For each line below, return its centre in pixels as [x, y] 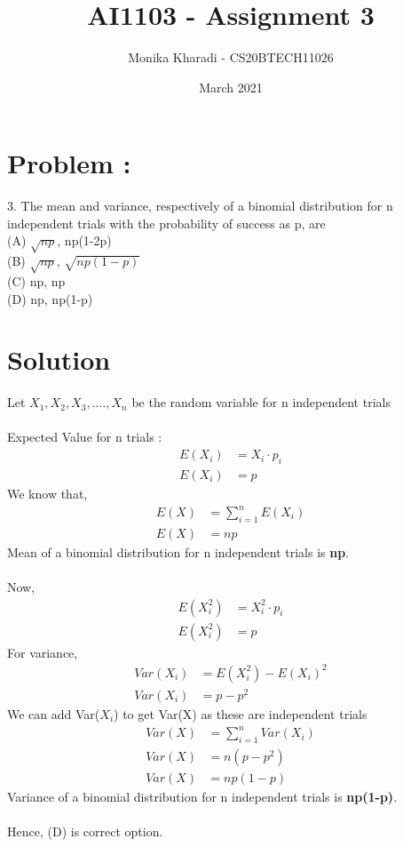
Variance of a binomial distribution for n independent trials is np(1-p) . [202, 796]
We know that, [47, 493]
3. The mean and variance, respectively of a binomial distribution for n [200, 206]
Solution [59, 360]
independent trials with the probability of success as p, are [166, 223]
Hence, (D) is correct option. [85, 831]
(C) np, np [36, 280]
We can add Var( [54, 713]
